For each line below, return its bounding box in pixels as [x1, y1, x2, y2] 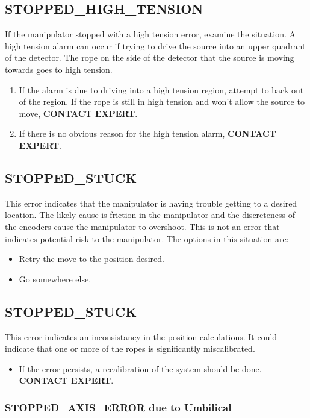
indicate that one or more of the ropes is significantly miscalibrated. [5, 342, 255, 355]
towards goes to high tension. [5, 63, 113, 75]
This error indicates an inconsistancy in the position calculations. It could [5, 330, 277, 343]
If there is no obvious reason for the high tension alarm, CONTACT [19, 127, 276, 140]
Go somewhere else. [19, 272, 91, 285]
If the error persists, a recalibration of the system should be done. [19, 362, 262, 375]
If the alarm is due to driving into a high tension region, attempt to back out [19, 83, 304, 96]
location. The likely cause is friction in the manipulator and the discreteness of [5, 208, 295, 221]
